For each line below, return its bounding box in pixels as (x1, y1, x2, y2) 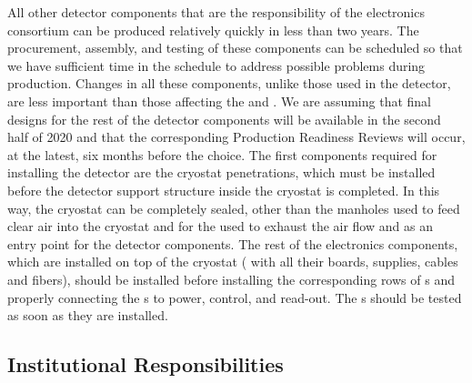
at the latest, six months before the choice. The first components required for (7, 145, 437, 164)
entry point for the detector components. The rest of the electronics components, (7, 234, 458, 253)
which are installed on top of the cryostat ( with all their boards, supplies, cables (7, 252, 458, 271)
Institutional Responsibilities (7, 350, 284, 378)
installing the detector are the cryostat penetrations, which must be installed (7, 163, 436, 182)
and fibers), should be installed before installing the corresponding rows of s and (7, 269, 455, 288)
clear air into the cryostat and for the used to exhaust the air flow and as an (7, 217, 433, 236)
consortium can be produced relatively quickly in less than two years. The (7, 20, 419, 39)
